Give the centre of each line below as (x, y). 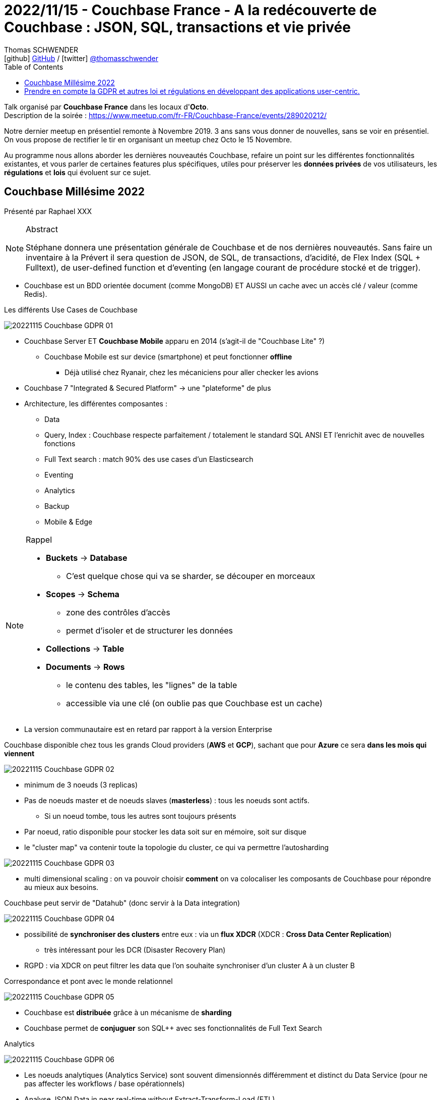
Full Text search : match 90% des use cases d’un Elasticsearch (149, 459)
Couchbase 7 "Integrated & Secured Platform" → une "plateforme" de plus (148, 388)
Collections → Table (85, 648)
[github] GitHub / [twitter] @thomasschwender (81, 58)
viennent (19, 753)
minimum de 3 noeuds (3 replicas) (81, 784)
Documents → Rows (85, 667)
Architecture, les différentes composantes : (96, 403)
